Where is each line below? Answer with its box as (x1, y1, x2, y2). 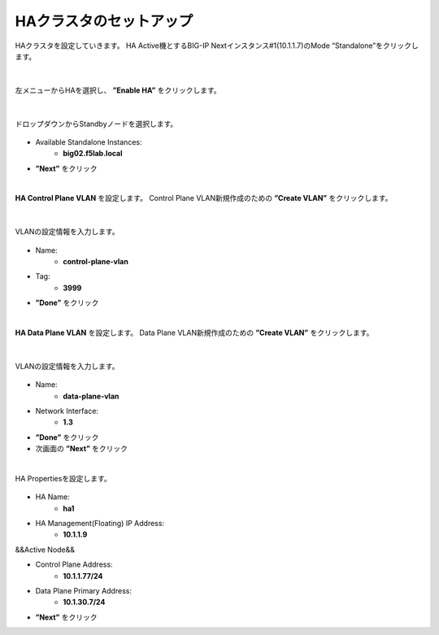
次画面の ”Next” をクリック (35, 444, 128, 454)
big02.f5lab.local (63, 149, 123, 159)
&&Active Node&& (15, 545, 76, 555)
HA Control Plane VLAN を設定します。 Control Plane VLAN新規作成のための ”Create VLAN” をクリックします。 (15, 194, 393, 203)
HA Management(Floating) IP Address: (35, 519, 165, 528)
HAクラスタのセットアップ (15, 12, 193, 30)
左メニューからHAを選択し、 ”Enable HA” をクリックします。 (15, 85, 221, 95)
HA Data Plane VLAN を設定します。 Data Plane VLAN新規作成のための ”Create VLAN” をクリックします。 (15, 328, 374, 337)
